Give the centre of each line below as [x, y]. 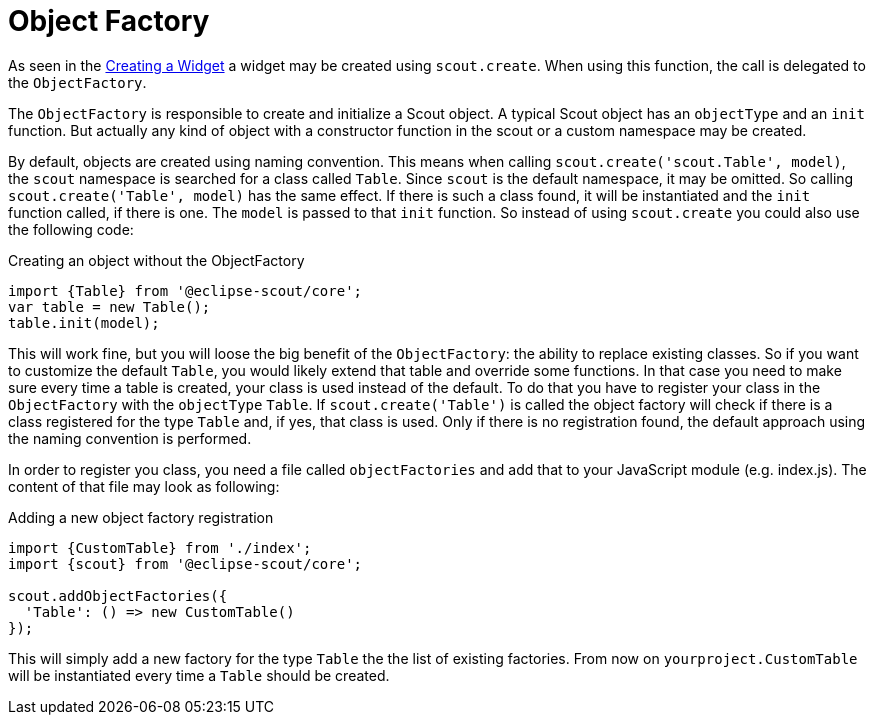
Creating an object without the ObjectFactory [156, 260]
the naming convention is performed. [130, 438]
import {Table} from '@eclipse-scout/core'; [185, 290]
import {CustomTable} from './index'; [160, 547]
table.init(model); [84, 322]
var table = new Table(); [109, 306]
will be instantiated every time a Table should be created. [199, 675]
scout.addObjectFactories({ [118, 595]
